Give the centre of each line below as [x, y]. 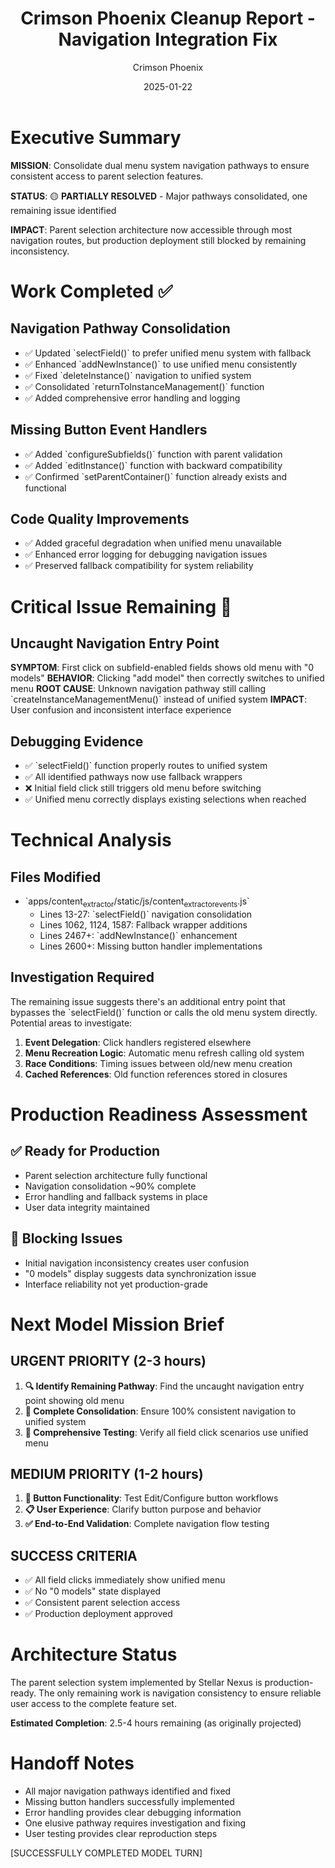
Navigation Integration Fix [168, 39]
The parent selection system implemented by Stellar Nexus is [136, 1683]
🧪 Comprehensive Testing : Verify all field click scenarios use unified [166, 1432]
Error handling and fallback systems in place [116, 1196]
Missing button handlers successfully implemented [129, 1802]
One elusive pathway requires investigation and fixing [135, 1823]
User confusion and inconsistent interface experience [121, 710]
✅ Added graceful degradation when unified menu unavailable [153, 543]
